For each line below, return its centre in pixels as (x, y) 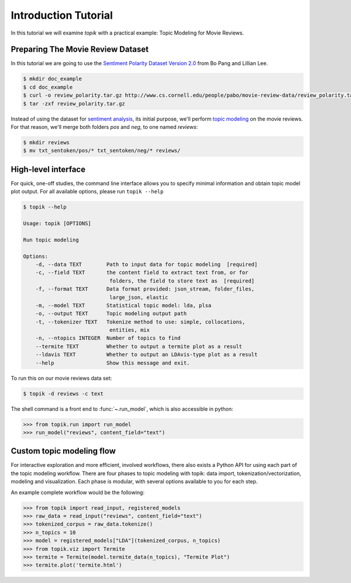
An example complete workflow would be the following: (78, 492)
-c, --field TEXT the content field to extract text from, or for (142, 273)
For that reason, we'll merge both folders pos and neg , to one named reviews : (104, 127)
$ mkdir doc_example (52, 79)
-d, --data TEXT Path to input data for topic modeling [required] (147, 264)
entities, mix (130, 330)
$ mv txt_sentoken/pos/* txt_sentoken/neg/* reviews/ (102, 151)
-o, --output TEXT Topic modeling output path (111, 314)
